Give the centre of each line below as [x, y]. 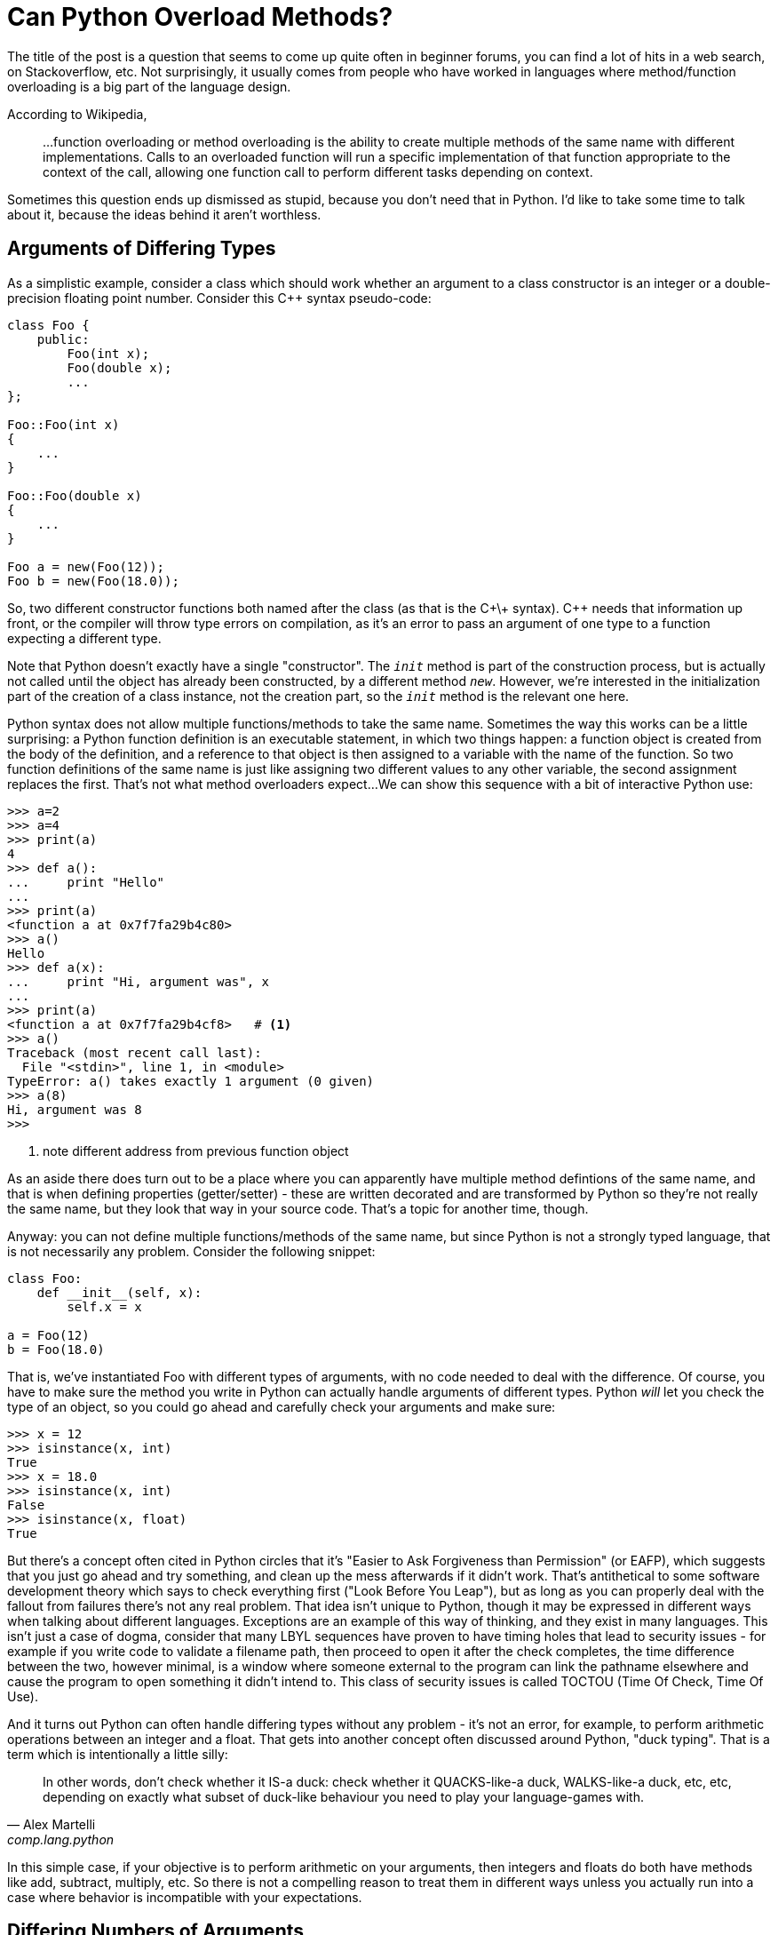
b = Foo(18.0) [56, 1349]
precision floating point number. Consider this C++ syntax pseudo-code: [219, 298]
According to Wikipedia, [77, 114]
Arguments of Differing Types [142, 249]
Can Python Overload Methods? [200, 17]
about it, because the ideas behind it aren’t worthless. [164, 214]
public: [63, 339]
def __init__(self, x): [119, 1292]
